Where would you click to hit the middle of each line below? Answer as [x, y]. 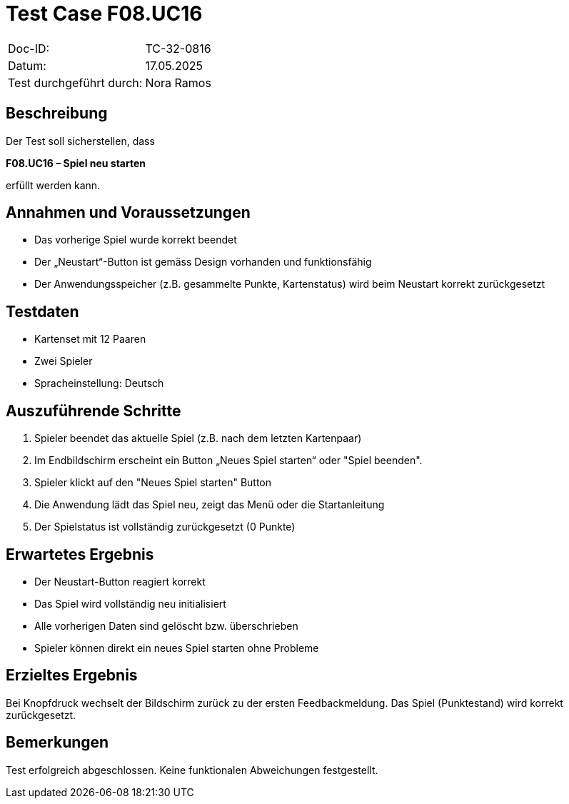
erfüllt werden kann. [53, 185]
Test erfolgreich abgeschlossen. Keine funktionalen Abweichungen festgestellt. [192, 770]
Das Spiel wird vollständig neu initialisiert [130, 603]
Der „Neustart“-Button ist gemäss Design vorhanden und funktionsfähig [203, 262]
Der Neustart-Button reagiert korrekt [120, 581]
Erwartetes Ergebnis [80, 554]
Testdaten [42, 311]
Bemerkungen [57, 743]
